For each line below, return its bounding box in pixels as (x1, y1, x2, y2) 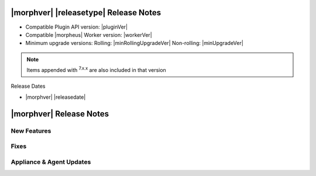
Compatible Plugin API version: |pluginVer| (25, 23, 128, 30)
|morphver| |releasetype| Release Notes (11, 8, 161, 18)
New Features (11, 126, 51, 134)
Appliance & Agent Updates (11, 158, 91, 166)
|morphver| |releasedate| (25, 94, 86, 101)
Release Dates (11, 82, 46, 90)
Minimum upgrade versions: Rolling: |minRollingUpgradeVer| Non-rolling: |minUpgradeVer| (25, 40, 244, 47)
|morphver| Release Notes (11, 109, 109, 119)
